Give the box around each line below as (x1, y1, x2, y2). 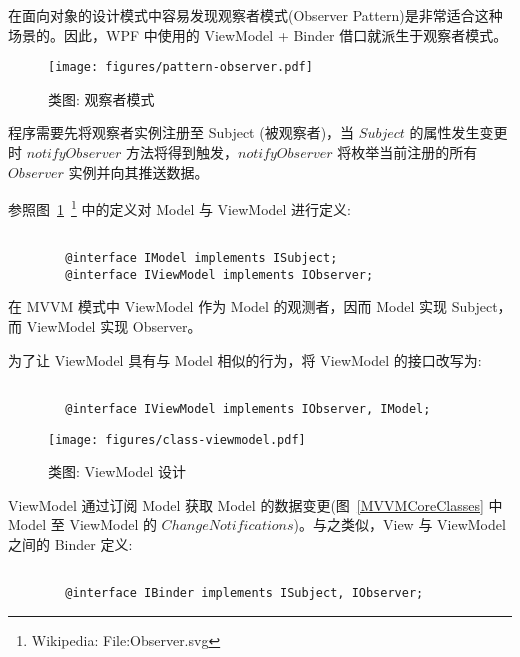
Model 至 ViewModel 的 (8, 514, 157, 535)
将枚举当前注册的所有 (337, 142, 478, 163)
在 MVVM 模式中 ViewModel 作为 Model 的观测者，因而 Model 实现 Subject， (8, 296, 512, 317)
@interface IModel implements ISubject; (65, 251, 338, 266)
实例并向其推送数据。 (68, 161, 209, 182)
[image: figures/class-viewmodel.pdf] (48, 432, 306, 447)
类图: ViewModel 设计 (48, 461, 187, 482)
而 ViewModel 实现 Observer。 (8, 316, 202, 337)
